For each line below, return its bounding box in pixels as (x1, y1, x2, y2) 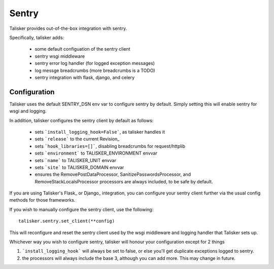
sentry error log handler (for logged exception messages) (35, 60, 155, 66)
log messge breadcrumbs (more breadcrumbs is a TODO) (35, 67, 155, 73)
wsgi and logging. (9, 108, 47, 114)
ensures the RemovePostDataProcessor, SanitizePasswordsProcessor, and (35, 171, 191, 177)
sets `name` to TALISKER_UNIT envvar (35, 157, 117, 163)
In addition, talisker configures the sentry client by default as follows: (9, 117, 154, 124)
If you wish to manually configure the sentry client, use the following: (9, 206, 154, 212)
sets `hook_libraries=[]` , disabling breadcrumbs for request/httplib (35, 143, 185, 149)
